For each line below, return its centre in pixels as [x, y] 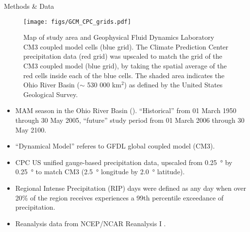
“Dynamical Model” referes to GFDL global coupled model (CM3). [115, 146]
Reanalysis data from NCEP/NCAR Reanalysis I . [91, 223]
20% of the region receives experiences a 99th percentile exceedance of [119, 197]
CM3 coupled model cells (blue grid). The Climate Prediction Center [126, 46]
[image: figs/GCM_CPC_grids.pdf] [77, 22]
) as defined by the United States [173, 85]
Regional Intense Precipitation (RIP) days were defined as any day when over [131, 188]
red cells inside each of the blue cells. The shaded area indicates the [124, 75]
